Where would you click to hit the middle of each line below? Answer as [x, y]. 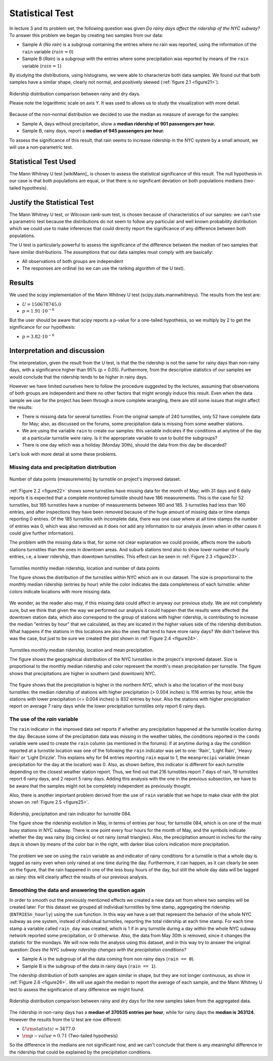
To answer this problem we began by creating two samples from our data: [86, 35]
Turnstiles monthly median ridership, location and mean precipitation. [82, 650]
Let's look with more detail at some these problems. [63, 454]
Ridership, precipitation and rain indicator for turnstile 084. [70, 814]
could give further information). [42, 533]
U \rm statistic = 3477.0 [49, 1029]
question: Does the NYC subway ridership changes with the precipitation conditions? [98, 949]
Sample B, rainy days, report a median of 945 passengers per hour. [93, 131]
